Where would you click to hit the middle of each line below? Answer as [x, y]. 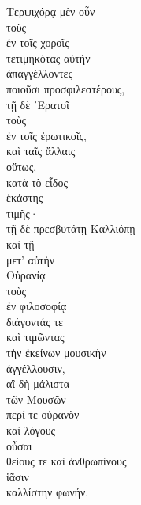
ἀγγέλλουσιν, [36, 368]
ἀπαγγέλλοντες [39, 73]
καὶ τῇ [20, 243]
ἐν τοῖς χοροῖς [38, 42]
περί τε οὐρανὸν [43, 414]
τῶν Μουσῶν [36, 399]
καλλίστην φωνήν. [48, 492]
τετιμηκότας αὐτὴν [48, 57]
